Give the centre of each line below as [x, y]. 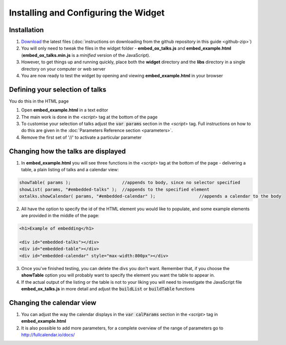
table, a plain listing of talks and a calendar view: [70, 170]
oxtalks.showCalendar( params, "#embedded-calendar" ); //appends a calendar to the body [150, 196]
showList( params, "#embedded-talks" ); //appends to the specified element [114, 189]
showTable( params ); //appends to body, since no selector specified [130, 183]
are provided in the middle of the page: [60, 216]
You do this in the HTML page [39, 101]
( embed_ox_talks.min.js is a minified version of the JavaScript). [86, 55]
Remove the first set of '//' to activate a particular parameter [82, 137]
